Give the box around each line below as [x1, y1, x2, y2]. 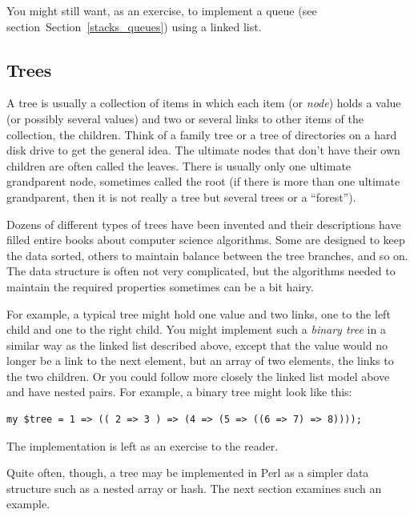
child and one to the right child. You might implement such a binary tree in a [6, 321, 386, 338]
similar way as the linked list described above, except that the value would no [6, 336, 388, 353]
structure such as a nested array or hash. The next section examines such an [6, 479, 382, 496]
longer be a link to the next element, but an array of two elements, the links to [6, 352, 394, 369]
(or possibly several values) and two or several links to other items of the [6, 110, 364, 126]
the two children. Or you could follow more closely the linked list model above [6, 367, 390, 384]
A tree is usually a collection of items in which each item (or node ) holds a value [6, 94, 401, 111]
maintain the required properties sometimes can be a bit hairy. [6, 278, 314, 295]
